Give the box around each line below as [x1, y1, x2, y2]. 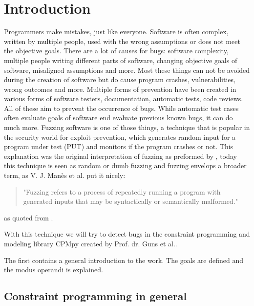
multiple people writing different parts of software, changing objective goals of [4, 55, 237, 65]
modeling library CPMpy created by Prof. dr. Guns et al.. [4, 239, 177, 248]
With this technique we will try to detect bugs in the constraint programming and [4, 229, 250, 239]
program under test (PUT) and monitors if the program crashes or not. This [4, 141, 233, 152]
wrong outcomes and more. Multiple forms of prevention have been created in [4, 84, 236, 94]
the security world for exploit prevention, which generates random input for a [4, 131, 236, 142]
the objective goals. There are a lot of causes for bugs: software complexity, [4, 45, 229, 56]
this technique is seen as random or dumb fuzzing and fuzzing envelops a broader [4, 160, 247, 171]
